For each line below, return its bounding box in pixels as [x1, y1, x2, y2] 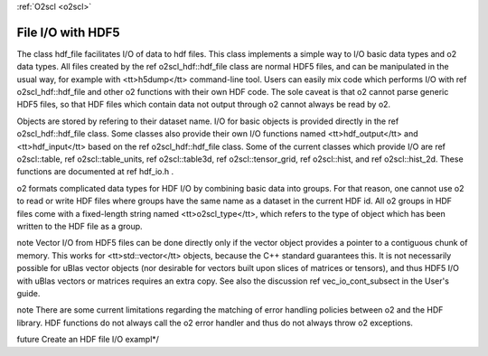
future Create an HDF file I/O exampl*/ [16, 334, 160, 345]
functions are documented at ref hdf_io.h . [16, 166, 174, 177]
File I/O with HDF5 [16, 24, 120, 40]
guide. [16, 287, 41, 298]
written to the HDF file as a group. [16, 220, 144, 231]
